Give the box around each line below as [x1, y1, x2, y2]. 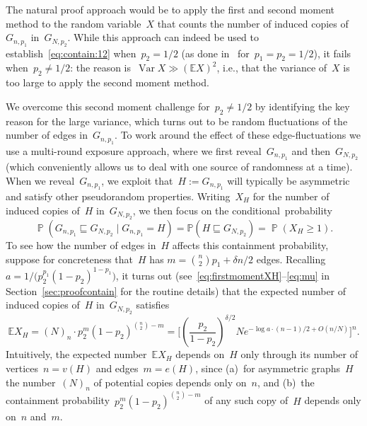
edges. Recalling [256, 251, 326, 266]
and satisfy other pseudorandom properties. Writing [6, 188, 231, 203]
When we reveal [6, 173, 75, 188]
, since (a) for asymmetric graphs [195, 360, 341, 375]
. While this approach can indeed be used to [67, 30, 259, 45]
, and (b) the [257, 374, 315, 389]
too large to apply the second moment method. [6, 75, 209, 90]
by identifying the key [255, 98, 350, 113]
